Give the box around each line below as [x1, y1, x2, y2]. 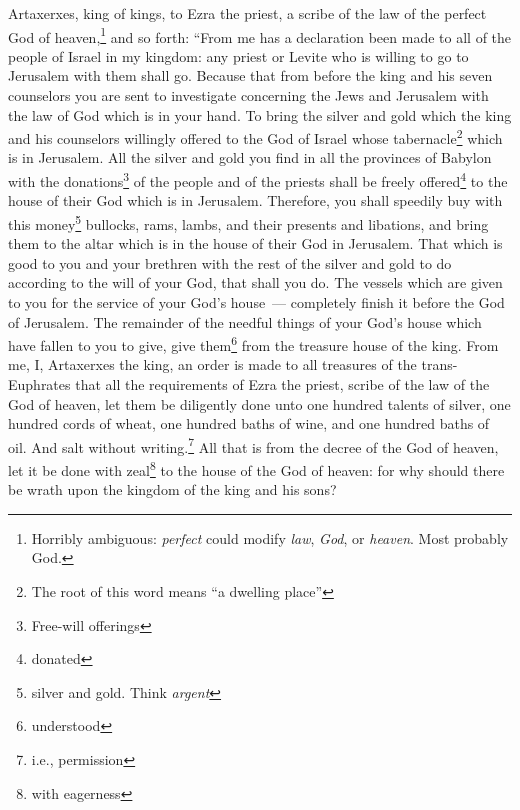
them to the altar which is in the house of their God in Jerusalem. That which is [8, 233, 503, 254]
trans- [421, 354, 458, 375]
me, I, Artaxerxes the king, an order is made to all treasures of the [8, 354, 417, 375]
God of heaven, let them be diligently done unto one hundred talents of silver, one [8, 393, 511, 414]
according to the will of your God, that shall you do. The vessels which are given [8, 272, 503, 293]
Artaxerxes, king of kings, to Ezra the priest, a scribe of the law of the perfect [8, 3, 487, 23]
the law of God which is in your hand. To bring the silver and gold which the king [8, 104, 512, 125]
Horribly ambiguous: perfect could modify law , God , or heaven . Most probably [31, 527, 509, 548]
